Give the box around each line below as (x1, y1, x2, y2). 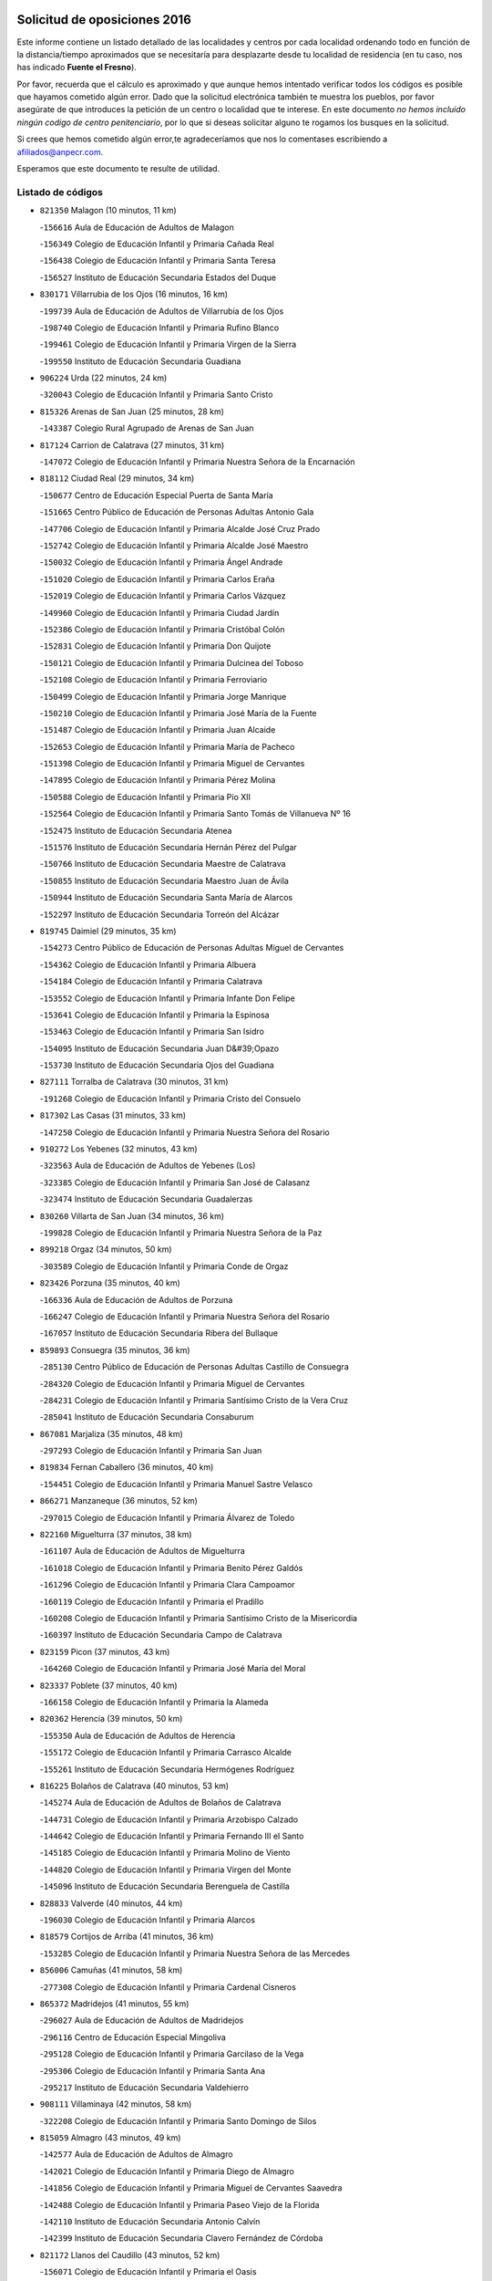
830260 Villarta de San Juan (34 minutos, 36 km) (39, 1210, 225, 1222)
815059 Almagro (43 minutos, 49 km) (39, 2132, 181, 2143)
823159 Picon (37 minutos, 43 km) (39, 1646, 170, 1657)
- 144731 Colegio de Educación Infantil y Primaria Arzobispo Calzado (39, 1814, 299, 1825)
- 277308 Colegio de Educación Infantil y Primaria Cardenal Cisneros (39, 1981, 296, 1993)
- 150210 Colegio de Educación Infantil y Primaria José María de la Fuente (39, 707, 318, 718)
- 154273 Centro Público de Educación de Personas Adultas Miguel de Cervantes (39, 943, 344, 953)
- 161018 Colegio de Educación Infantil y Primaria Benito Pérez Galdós (39, 1562, 303, 1573)
